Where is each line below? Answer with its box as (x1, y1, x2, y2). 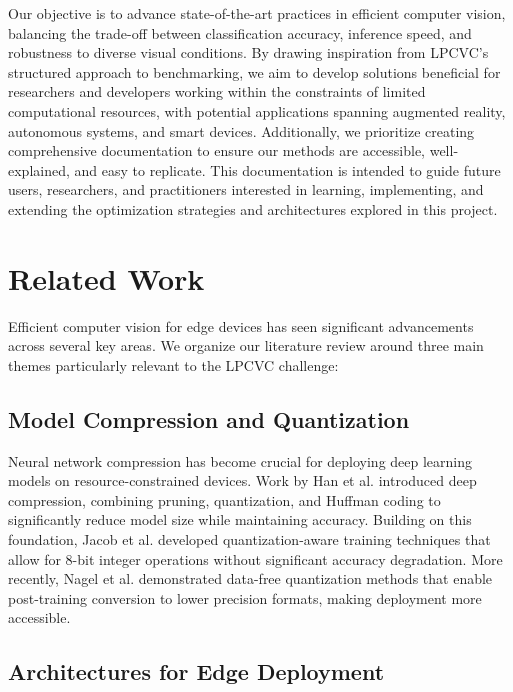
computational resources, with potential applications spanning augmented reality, (8, 100, 506, 121)
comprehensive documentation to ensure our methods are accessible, (8, 140, 426, 161)
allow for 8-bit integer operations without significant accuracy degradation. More (8, 548, 503, 569)
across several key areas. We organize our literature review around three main (8, 335, 484, 356)
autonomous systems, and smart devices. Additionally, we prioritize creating (8, 120, 475, 141)
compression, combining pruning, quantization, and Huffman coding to (8, 489, 441, 510)
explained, (8, 159, 70, 180)
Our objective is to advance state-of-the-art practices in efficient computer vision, (8, 3, 506, 23)
